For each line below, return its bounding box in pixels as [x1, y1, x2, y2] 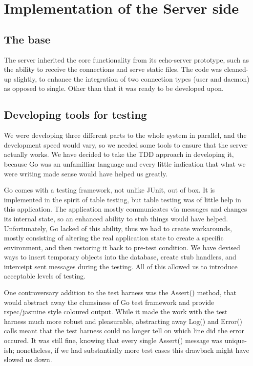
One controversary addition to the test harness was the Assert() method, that [4, 287, 236, 298]
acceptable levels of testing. [4, 271, 85, 281]
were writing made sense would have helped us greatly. [4, 168, 168, 178]
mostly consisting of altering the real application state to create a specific [4, 233, 224, 243]
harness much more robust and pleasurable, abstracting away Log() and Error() [4, 316, 242, 326]
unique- [224, 335, 247, 345]
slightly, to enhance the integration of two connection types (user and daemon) [14, 73, 250, 84]
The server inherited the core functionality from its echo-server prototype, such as [4, 54, 249, 65]
